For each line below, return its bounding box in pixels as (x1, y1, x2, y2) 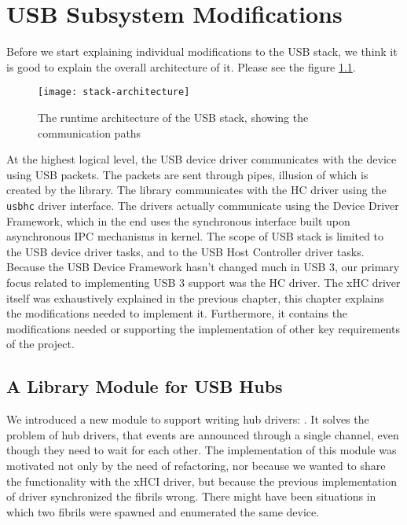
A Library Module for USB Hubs (6, 374, 283, 398)
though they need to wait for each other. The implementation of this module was (6, 442, 397, 458)
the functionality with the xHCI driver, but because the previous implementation (6, 472, 397, 489)
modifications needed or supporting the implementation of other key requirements (6, 320, 400, 336)
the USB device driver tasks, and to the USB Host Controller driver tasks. (6, 243, 365, 259)
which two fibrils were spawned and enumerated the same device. (6, 503, 320, 519)
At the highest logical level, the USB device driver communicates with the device (6, 151, 397, 167)
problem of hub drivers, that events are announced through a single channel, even (6, 426, 399, 442)
